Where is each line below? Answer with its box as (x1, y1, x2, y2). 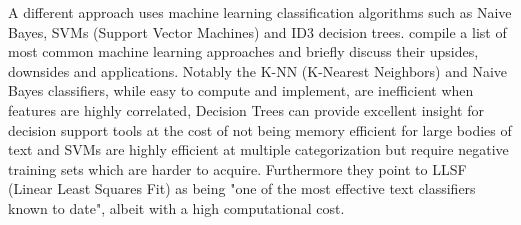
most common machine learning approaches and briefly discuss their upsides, (8, 41, 479, 62)
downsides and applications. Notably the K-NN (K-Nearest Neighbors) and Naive (8, 60, 508, 81)
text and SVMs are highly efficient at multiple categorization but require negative (8, 139, 509, 160)
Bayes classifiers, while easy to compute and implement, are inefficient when (8, 80, 474, 101)
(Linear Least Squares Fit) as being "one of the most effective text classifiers (8, 178, 476, 199)
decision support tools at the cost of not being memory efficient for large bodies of (8, 119, 512, 140)
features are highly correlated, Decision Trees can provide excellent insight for (8, 99, 484, 120)
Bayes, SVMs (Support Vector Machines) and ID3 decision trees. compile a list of (8, 21, 507, 42)
